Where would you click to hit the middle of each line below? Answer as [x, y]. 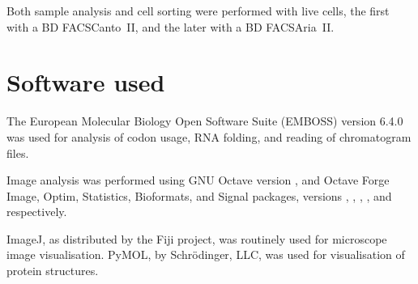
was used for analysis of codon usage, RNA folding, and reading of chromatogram [209, 136]
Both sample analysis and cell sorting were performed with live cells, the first [198, 11]
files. [18, 153]
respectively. [37, 212]
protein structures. [53, 271]
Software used [86, 82]
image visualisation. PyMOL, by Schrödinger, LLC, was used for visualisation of [206, 254]
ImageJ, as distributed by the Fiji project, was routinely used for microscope [197, 238]
